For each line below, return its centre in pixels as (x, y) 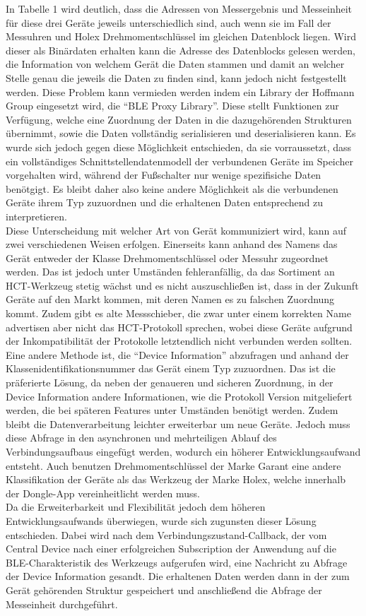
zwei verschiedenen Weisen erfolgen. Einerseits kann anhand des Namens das (172, 244)
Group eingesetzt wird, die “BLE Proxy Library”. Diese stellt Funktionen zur (172, 106)
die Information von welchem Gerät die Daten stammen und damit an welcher (175, 64)
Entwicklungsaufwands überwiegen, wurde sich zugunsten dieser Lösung (161, 520)
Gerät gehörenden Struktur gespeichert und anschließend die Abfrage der (164, 590)
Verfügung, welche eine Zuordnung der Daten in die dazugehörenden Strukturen (179, 119)
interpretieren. (36, 216)
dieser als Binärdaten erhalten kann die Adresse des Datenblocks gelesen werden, (181, 50)
